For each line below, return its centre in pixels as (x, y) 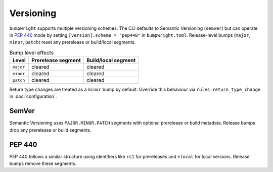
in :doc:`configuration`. (33, 96)
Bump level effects (32, 52)
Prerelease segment (56, 61)
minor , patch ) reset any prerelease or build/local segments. (73, 42)
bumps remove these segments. (43, 163)
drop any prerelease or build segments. (50, 130)
